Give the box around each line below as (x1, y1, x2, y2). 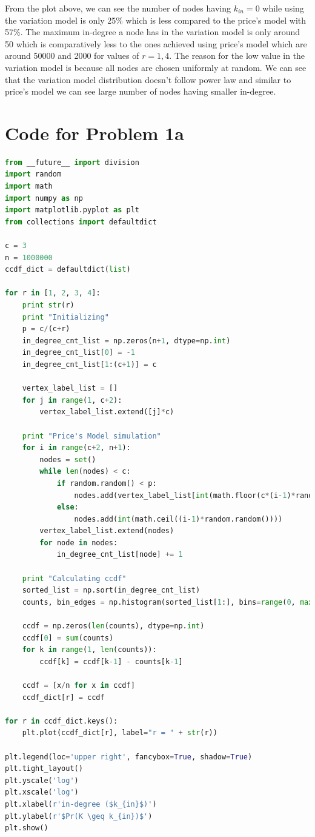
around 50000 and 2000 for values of (5, 49, 139, 62)
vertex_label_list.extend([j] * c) (39, 408, 174, 417)
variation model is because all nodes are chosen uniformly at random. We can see (5, 61, 307, 73)
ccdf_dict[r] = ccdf (22, 693, 105, 702)
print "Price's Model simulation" (22, 431, 161, 440)
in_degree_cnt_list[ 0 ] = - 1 (22, 348, 135, 357)
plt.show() (5, 824, 48, 833)
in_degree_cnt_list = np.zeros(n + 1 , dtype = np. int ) (22, 336, 231, 345)
